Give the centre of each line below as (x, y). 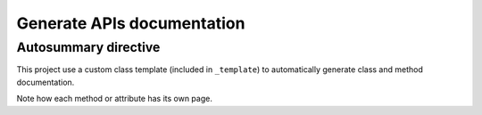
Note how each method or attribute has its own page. (115, 99)
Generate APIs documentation (131, 23)
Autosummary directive (88, 47)
